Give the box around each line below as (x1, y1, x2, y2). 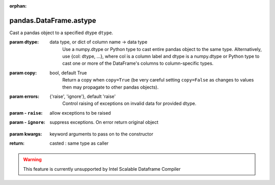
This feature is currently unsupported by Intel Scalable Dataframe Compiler (23, 166, 181, 172)
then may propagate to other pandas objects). (62, 84, 159, 90)
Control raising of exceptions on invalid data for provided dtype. (62, 100, 197, 107)
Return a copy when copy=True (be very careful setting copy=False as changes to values (62, 77, 254, 83)
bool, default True (49, 69, 87, 76)
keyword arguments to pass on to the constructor (49, 130, 154, 137)
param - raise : (9, 110, 43, 116)
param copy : (9, 69, 37, 76)
